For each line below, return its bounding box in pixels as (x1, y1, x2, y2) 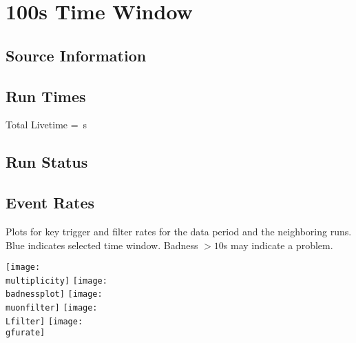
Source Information (6, 44, 147, 66)
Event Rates (6, 192, 95, 213)
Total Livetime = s (6, 117, 87, 132)
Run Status (6, 151, 88, 173)
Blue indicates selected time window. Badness (6, 237, 198, 252)
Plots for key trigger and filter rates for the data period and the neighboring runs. (6, 224, 352, 238)
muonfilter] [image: (6, 303, 98, 313)
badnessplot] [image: (6, 289, 103, 300)
